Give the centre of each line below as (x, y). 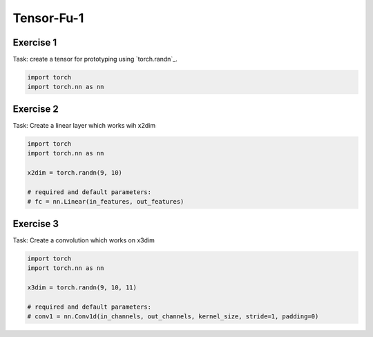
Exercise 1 (35, 42)
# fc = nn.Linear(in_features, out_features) (106, 202)
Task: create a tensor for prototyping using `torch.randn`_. (95, 59)
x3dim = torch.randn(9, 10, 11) (82, 287)
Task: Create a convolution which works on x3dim (84, 240)
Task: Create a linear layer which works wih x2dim (84, 125)
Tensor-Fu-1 (48, 18)
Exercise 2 (36, 109)
